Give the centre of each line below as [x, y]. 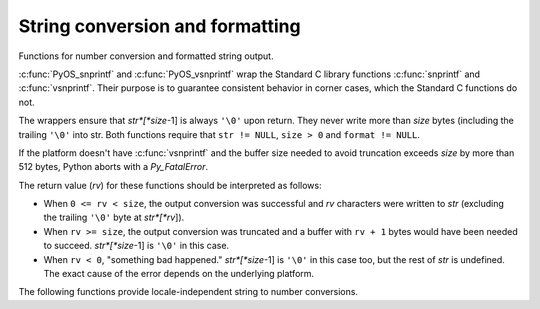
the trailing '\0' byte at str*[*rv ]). [114, 217]
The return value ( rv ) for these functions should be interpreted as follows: [170, 185]
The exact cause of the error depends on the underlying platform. [179, 274]
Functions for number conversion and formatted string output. [146, 56]
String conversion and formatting [159, 26]
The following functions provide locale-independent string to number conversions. [188, 292]
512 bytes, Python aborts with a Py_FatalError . [113, 167]
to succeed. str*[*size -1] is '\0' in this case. [136, 246]
